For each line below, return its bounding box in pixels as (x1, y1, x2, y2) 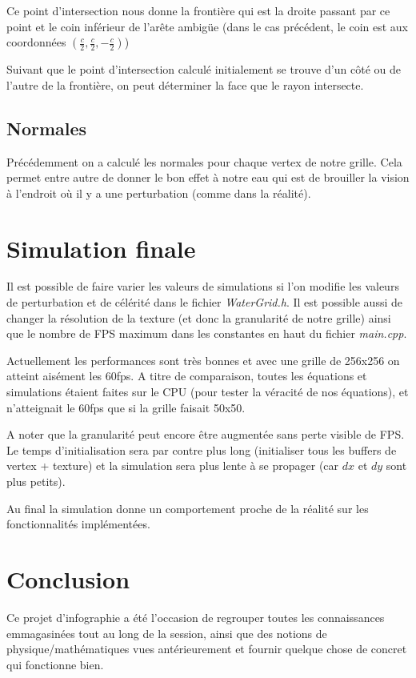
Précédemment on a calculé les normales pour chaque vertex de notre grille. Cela (6, 153, 402, 170)
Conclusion (6, 562, 130, 595)
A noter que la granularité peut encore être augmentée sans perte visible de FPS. (6, 426, 405, 443)
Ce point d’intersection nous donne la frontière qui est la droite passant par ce (6, 2, 390, 18)
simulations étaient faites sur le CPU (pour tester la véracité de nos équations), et (6, 383, 409, 400)
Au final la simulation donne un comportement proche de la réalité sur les (6, 499, 369, 516)
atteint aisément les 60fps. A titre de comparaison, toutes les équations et (6, 367, 367, 384)
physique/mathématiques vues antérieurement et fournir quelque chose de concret (6, 640, 407, 657)
